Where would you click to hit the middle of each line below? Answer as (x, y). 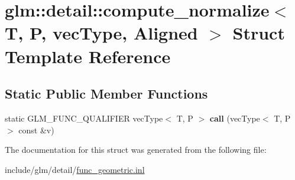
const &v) (36, 130)
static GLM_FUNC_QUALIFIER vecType (84, 118)
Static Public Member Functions (106, 94)
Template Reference (88, 56)
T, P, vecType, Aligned (101, 33)
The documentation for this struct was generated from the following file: (136, 150)
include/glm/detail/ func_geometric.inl (75, 169)
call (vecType (235, 118)
